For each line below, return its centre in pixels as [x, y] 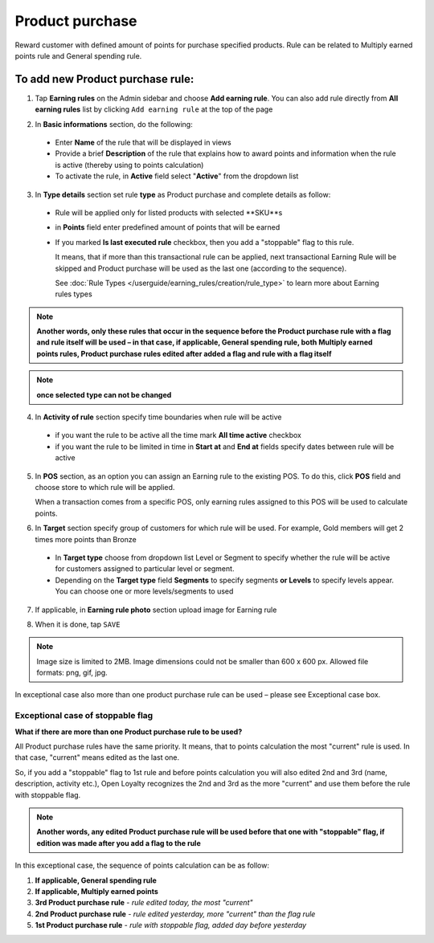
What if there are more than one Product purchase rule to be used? [129, 732]
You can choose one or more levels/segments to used [144, 591]
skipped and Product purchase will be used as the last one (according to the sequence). [201, 268]
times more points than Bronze [86, 539]
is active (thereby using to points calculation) [129, 165]
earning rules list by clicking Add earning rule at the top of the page [154, 109]
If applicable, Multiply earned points [96, 891]
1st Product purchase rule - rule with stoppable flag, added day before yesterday [171, 925]
